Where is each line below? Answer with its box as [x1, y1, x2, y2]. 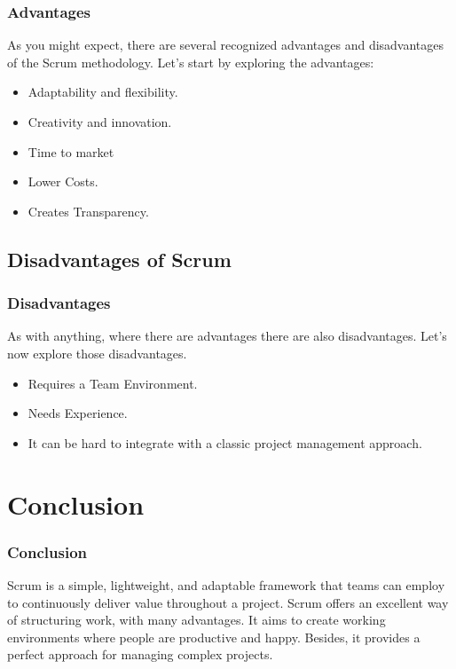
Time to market [28, 142, 114, 161]
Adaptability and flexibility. [28, 83, 178, 101]
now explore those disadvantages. [7, 343, 187, 362]
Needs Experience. [28, 404, 128, 422]
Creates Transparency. [28, 201, 149, 220]
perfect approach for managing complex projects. [7, 645, 273, 664]
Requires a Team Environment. [28, 374, 198, 392]
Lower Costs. [28, 172, 98, 191]
